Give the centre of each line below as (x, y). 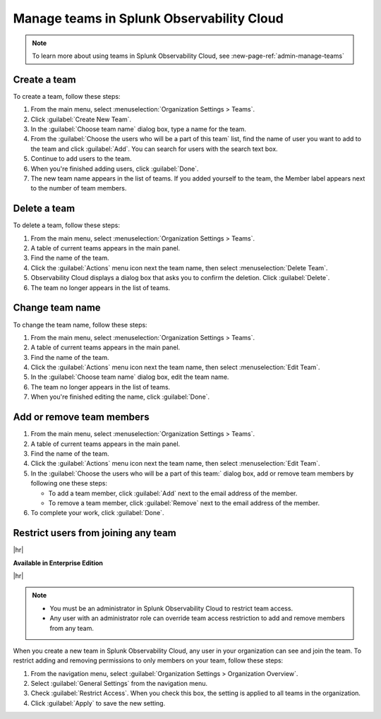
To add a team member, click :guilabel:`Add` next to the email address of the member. (173, 493)
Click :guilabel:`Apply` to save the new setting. (98, 703)
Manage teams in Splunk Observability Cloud (148, 18)
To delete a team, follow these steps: (66, 225)
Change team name (57, 308)
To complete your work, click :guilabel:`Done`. (97, 513)
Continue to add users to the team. (81, 159)
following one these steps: (69, 483)
